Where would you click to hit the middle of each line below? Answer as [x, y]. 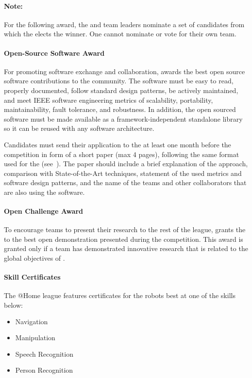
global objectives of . [34, 258]
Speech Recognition [44, 354]
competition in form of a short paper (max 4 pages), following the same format [122, 154]
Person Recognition [44, 370]
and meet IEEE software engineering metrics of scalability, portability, [109, 100]
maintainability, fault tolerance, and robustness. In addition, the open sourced [120, 109]
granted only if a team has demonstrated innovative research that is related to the [126, 248]
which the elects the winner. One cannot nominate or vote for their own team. [120, 34]
